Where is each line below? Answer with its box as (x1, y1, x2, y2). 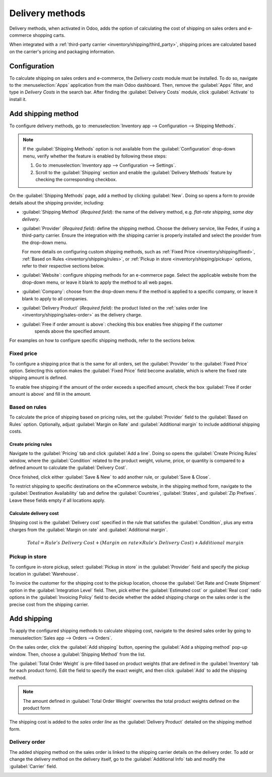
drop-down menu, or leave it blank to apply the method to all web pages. (22, 279, 173, 285)
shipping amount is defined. (9, 375, 67, 381)
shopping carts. (33, 32, 65, 38)
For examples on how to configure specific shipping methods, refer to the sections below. (9, 337, 196, 343)
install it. (9, 96, 27, 102)
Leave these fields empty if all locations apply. (9, 497, 106, 503)
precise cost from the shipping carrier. (9, 601, 89, 607)
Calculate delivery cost (9, 510, 59, 516)
